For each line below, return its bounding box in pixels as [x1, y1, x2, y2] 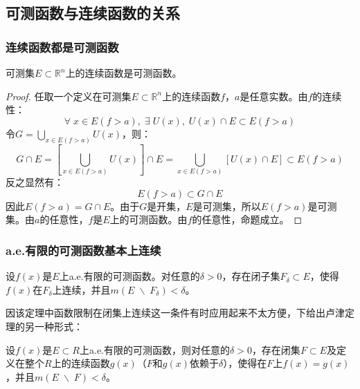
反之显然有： [6, 175, 64, 189]
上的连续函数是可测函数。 [65, 66, 182, 79]
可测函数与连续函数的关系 [6, 2, 180, 23]
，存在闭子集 [222, 269, 280, 283]
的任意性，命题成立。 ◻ [192, 212, 303, 227]
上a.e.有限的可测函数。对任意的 [59, 269, 200, 283]
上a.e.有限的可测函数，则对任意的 [80, 342, 230, 357]
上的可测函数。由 [109, 212, 188, 227]
